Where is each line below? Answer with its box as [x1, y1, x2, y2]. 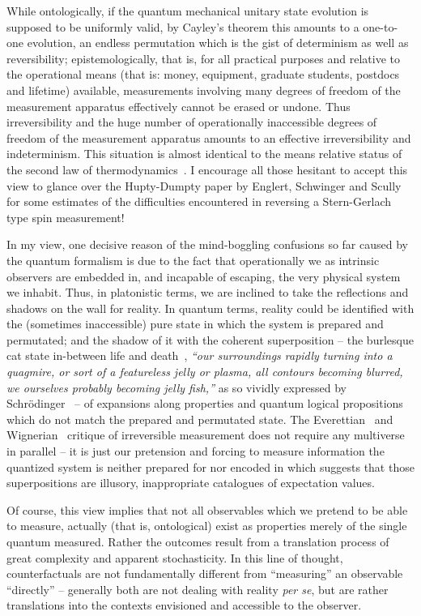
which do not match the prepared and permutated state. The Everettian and [6, 410, 393, 427]
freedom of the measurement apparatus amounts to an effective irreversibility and [6, 129, 411, 146]
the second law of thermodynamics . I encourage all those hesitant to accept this [6, 160, 408, 178]
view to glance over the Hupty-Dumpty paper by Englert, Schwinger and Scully [6, 177, 402, 194]
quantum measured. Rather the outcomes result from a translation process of [6, 533, 389, 550]
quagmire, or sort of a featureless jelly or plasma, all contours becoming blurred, [6, 363, 403, 380]
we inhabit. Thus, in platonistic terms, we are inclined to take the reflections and [6, 284, 409, 301]
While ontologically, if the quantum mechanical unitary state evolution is [6, 2, 369, 19]
